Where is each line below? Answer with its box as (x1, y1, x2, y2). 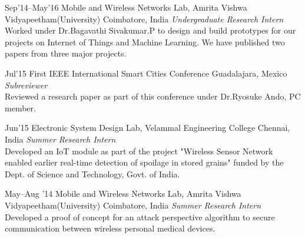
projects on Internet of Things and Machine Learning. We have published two (5, 35, 285, 48)
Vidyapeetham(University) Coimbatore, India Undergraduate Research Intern (5, 12, 284, 25)
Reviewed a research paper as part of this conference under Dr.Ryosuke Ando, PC (5, 90, 301, 103)
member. (5, 101, 36, 114)
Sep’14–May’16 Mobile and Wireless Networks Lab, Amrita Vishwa (5, 1, 247, 13)
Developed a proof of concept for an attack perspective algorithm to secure (5, 210, 275, 223)
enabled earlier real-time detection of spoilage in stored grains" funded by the (5, 156, 284, 168)
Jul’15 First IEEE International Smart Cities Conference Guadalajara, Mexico (5, 67, 287, 79)
